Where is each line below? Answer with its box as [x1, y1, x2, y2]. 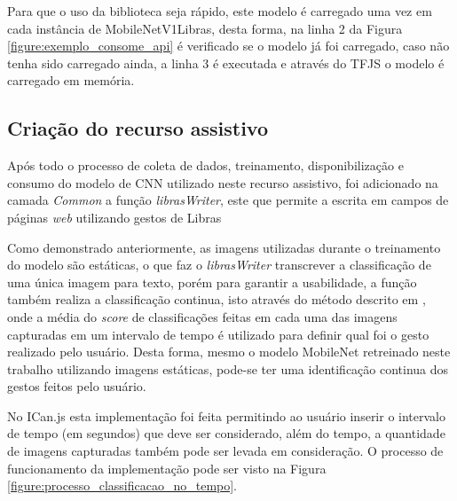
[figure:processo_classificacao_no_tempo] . [7, 476, 238, 495]
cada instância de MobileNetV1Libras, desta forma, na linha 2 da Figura [7, 19, 403, 37]
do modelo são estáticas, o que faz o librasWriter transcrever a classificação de [7, 255, 431, 274]
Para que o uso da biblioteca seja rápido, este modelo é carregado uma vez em [7, 2, 432, 20]
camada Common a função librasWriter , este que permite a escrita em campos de [7, 191, 449, 209]
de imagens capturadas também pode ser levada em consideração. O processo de [7, 442, 444, 460]
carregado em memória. [7, 71, 135, 90]
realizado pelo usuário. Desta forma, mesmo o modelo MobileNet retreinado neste [7, 342, 451, 361]
